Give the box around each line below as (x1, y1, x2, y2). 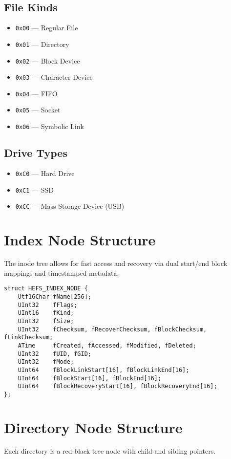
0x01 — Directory (15, 39, 69, 49)
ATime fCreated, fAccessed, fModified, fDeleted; (18, 342, 196, 349)
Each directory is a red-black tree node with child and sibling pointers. (4, 445, 216, 456)
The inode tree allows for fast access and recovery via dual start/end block (4, 258, 228, 268)
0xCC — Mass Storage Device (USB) (15, 201, 125, 211)
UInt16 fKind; (18, 309, 74, 317)
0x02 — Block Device (15, 55, 80, 66)
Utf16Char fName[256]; (18, 293, 91, 300)
